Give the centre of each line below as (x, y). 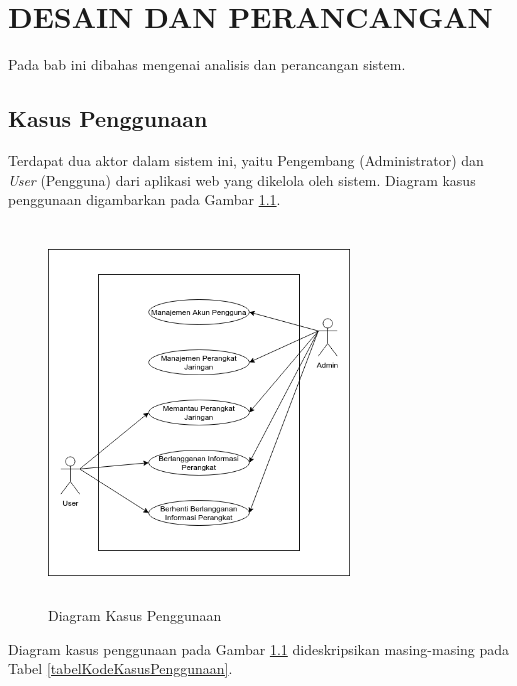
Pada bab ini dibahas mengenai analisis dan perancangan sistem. (207, 64)
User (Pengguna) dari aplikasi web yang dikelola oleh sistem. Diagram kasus (242, 179)
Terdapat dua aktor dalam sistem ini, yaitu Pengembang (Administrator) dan (246, 159)
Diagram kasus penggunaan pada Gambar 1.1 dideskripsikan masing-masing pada (259, 648)
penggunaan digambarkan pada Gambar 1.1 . (144, 199)
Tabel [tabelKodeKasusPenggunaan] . (120, 668)
